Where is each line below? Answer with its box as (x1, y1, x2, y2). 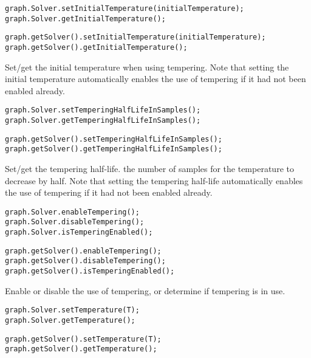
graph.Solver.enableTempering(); (5, 207, 140, 216)
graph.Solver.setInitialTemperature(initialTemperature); (5, 4, 244, 13)
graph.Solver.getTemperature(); (5, 316, 135, 325)
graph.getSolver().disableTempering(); (5, 256, 166, 266)
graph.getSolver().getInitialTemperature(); (5, 43, 188, 52)
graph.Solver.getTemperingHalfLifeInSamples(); (5, 116, 201, 125)
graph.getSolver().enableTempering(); (5, 246, 162, 255)
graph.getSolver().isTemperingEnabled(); (5, 267, 175, 276)
